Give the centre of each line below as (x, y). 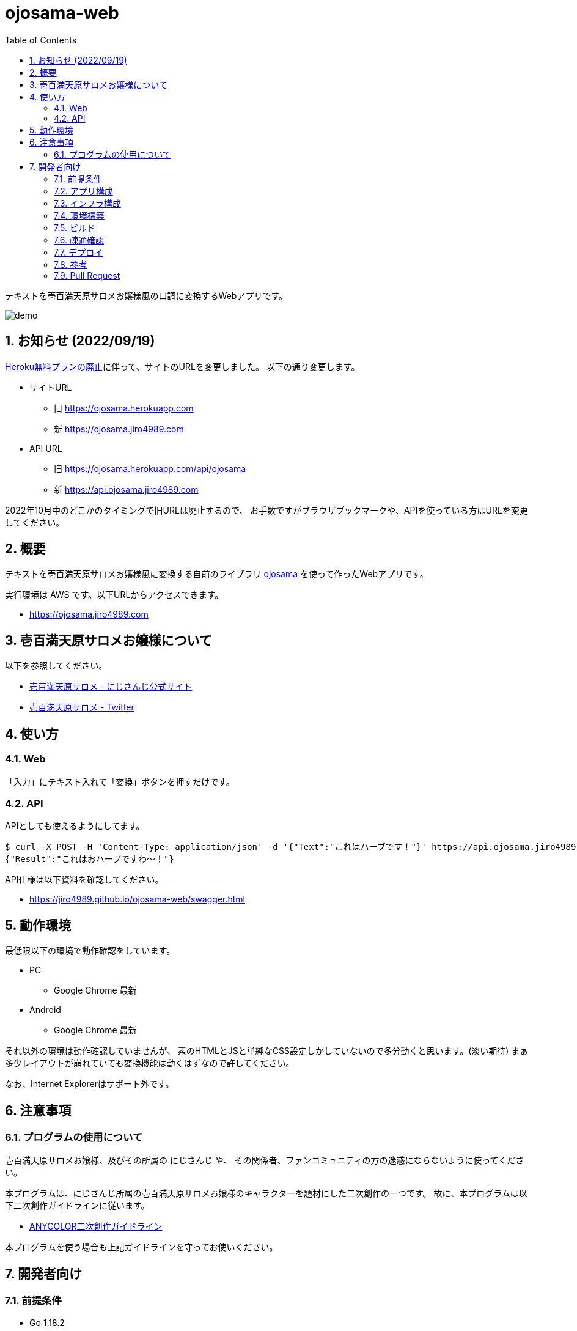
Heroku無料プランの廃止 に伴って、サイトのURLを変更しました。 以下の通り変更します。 (182, 366)
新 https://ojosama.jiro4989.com (119, 429)
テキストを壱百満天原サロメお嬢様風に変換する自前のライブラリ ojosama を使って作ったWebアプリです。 (217, 574)
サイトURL (51, 387)
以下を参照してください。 (56, 666)
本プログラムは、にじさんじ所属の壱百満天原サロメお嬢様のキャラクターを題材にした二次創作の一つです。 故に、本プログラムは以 (266, 1193)
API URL (46, 448)
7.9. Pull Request (87, 275)
